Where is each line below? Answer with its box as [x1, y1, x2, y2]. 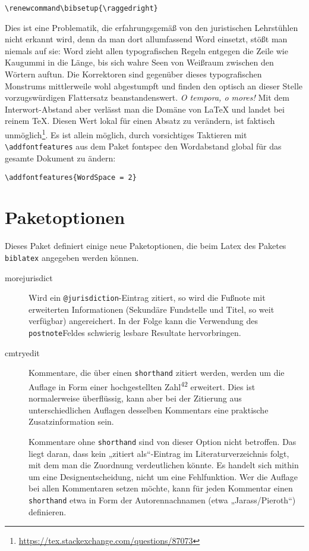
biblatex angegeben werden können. [5, 251, 139, 263]
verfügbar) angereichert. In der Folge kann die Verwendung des [29, 315, 258, 327]
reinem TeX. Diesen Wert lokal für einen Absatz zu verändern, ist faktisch [5, 114, 275, 127]
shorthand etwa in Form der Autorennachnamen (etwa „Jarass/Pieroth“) [29, 493, 296, 506]
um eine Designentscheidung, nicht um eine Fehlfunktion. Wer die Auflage [29, 470, 298, 482]
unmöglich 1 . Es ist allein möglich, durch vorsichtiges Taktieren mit [5, 127, 247, 141]
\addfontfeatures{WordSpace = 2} [5, 173, 137, 182]
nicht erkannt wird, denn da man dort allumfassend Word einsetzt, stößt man [5, 33, 288, 45]
